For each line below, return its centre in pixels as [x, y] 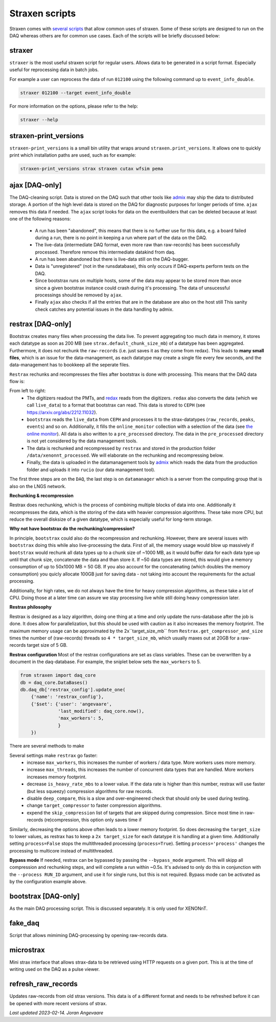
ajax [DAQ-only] [36, 185]
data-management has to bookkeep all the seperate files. [70, 365]
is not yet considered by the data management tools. [82, 441]
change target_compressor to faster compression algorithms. [94, 805]
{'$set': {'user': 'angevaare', [72, 704]
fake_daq [25, 923]
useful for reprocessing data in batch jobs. [54, 70]
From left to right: [28, 391]
